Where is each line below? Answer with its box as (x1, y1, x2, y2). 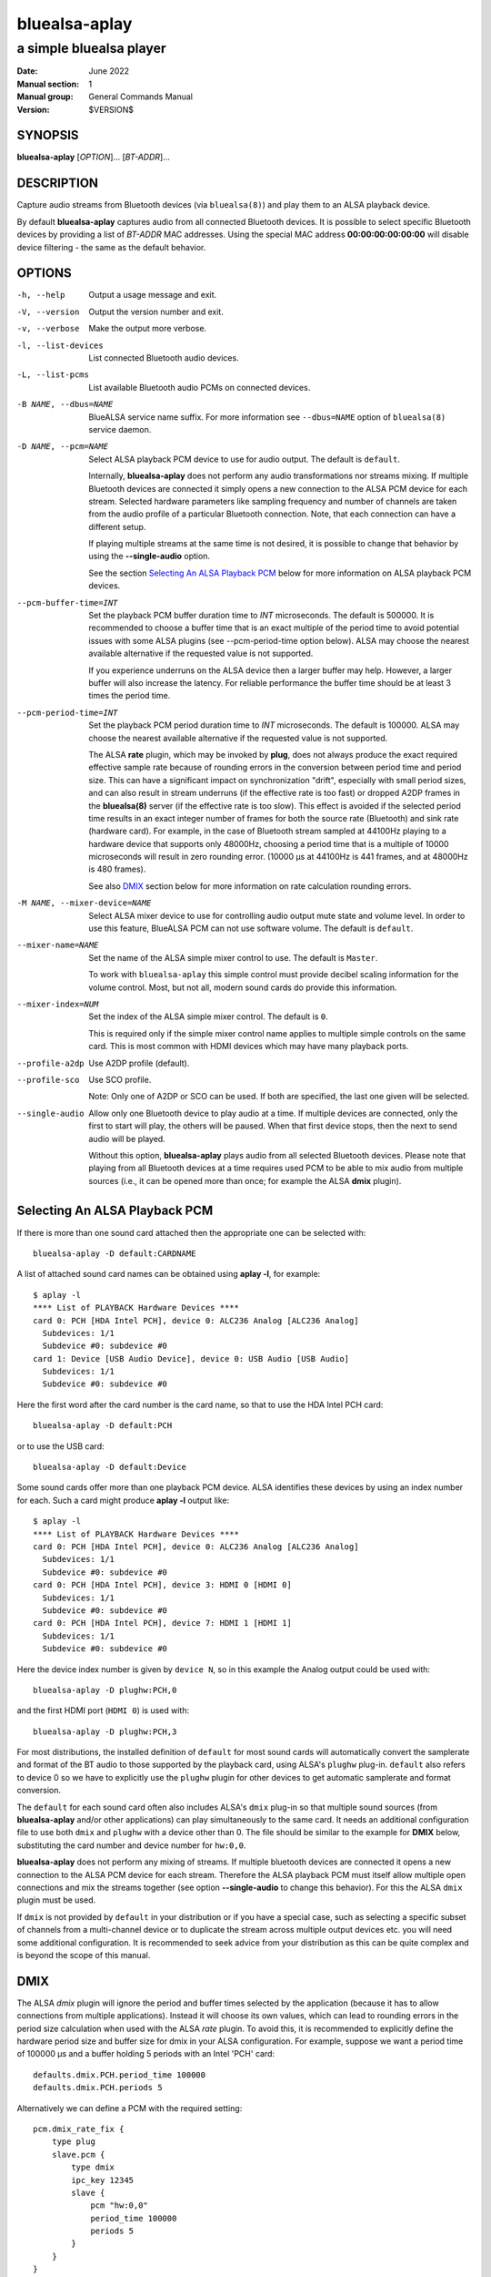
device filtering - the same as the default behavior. (16, 241, 206, 252)
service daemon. (88, 424, 152, 434)
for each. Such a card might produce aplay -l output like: (16, 1495, 230, 1506)
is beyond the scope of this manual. (16, 1949, 151, 1960)
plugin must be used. (16, 1894, 95, 1905)
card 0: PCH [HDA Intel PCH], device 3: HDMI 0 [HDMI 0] (33, 1580, 293, 1590)
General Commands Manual (88, 91, 193, 102)
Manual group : (16, 91, 74, 102)
